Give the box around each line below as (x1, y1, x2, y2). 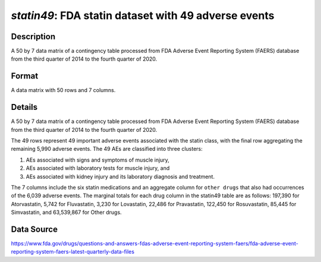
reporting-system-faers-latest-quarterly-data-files (11, 248, 135, 255)
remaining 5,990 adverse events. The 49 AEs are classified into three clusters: (11, 146, 203, 153)
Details (11, 102, 38, 112)
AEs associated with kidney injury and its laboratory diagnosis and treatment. (26, 173, 215, 180)
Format (11, 71, 39, 81)
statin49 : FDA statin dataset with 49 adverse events (11, 9, 275, 22)
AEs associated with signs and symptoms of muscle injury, (26, 156, 169, 163)
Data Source (11, 224, 58, 234)
